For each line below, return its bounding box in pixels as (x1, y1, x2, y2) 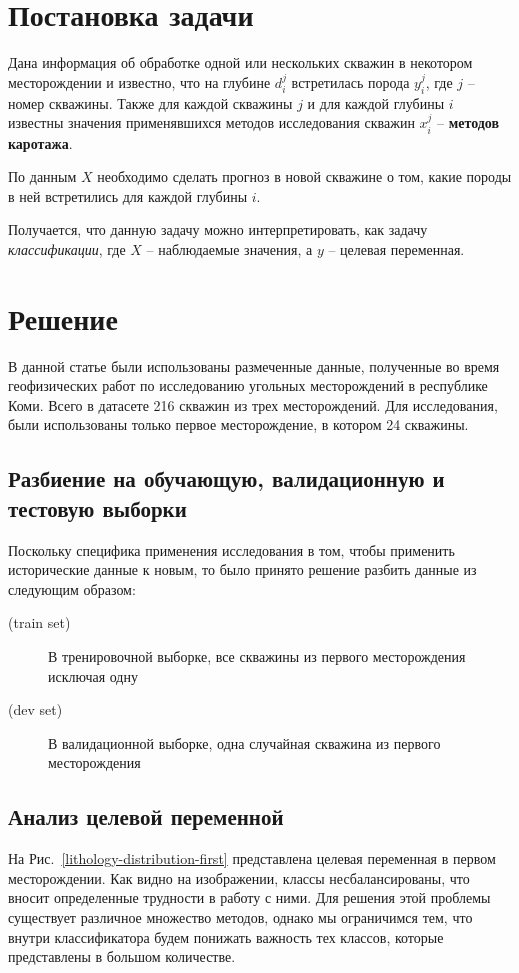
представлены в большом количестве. (8, 946, 236, 967)
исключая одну (48, 665, 138, 686)
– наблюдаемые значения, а (146, 238, 313, 259)
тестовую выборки (8, 492, 187, 523)
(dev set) (8, 699, 63, 720)
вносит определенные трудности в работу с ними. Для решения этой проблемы (8, 887, 491, 908)
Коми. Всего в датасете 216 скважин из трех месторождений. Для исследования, (8, 394, 498, 415)
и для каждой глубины (307, 92, 445, 113)
